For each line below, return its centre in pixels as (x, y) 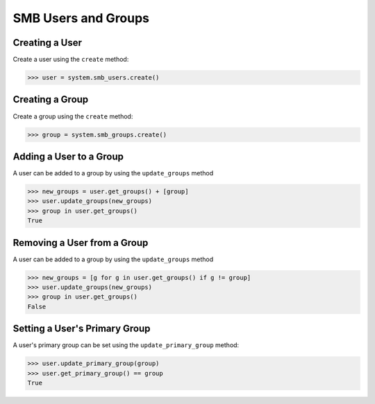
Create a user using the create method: (71, 60)
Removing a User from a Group (81, 243)
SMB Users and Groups (81, 18)
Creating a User (48, 43)
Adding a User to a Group (68, 156)
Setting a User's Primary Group (82, 329)
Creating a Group (51, 99)
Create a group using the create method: (73, 116)
